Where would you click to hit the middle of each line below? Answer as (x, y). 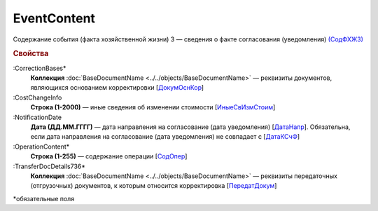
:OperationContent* (41, 147)
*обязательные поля (44, 198)
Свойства (31, 54)
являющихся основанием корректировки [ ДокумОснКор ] (117, 88)
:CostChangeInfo (37, 97)
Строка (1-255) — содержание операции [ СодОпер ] (109, 156)
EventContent (54, 18)
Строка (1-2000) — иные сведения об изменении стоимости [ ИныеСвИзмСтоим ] (153, 107)
